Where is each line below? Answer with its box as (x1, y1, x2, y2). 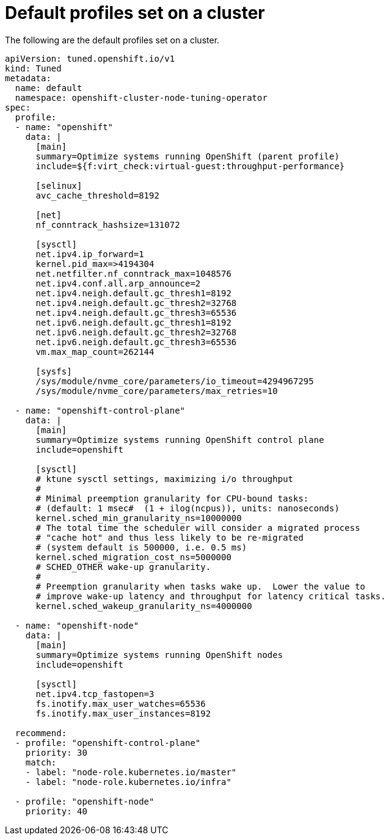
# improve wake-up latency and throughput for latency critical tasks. (35, 591, 386, 601)
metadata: (5, 73, 51, 83)
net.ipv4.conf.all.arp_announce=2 (35, 278, 201, 288)
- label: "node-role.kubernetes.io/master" (25, 767, 237, 777)
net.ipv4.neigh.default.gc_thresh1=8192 (35, 288, 231, 298)
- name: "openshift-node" (15, 620, 139, 630)
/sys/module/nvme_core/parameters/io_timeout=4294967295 (35, 376, 314, 386)
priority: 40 (25, 806, 87, 816)
